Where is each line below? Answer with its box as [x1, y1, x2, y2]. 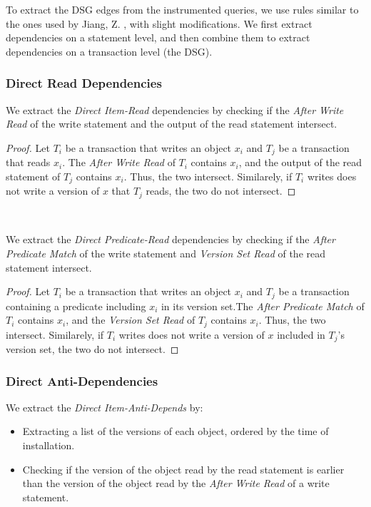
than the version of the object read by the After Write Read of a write [22, 476, 330, 491]
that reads [6, 155, 51, 170]
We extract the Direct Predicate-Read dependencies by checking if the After [6, 232, 335, 247]
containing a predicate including [6, 298, 146, 313]
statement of [6, 168, 61, 183]
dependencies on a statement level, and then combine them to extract [6, 30, 310, 45]
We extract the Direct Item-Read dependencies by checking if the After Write [6, 102, 344, 117]
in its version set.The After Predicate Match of [161, 298, 365, 313]
